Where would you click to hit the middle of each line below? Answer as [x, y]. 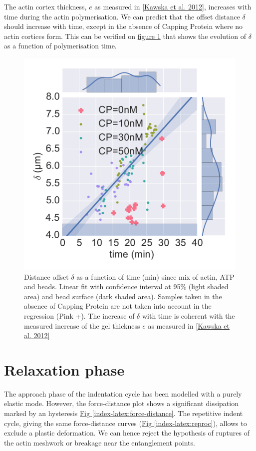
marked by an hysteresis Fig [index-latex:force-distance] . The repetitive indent [124, 413]
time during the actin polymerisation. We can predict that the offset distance [122, 16]
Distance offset [46, 276]
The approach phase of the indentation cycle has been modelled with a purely [123, 393]
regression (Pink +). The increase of [79, 315]
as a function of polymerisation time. [60, 46]
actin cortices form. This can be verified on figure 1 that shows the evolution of [125, 36]
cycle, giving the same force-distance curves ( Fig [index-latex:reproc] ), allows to [126, 423]
